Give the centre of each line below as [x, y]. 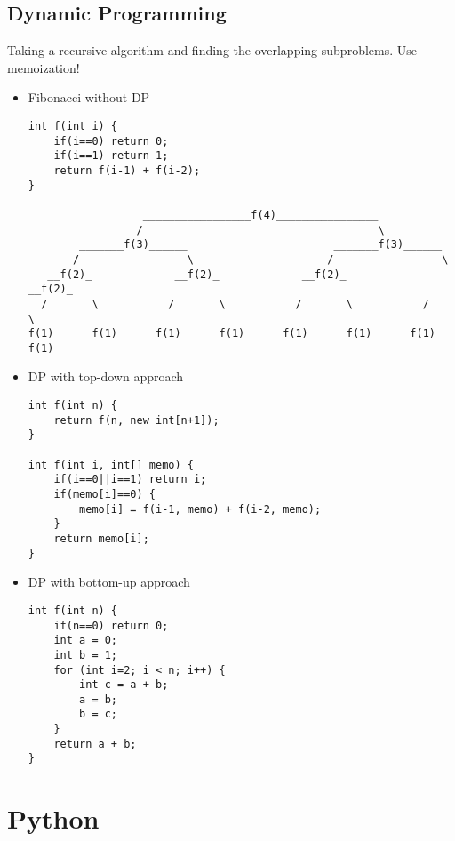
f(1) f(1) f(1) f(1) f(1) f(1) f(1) [231, 334]
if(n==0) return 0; [111, 625]
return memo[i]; [101, 538]
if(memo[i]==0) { [104, 495]
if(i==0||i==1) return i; [130, 480]
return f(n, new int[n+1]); [136, 420]
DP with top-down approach [106, 376]
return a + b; [95, 744]
